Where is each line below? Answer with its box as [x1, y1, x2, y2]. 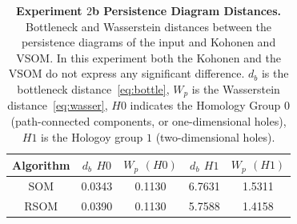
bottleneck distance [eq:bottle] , [17, 80, 170, 97]
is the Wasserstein [191, 80, 280, 97]
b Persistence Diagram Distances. [91, 2, 281, 18]
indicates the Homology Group [130, 97, 281, 114]
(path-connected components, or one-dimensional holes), [10, 113, 287, 130]
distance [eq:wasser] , [7, 97, 108, 114]
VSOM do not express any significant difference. [8, 65, 245, 82]
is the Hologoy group [41, 128, 143, 145]
